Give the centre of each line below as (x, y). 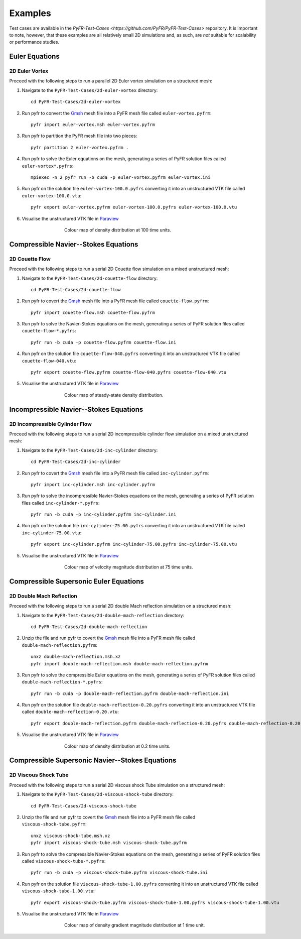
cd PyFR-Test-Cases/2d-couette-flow (76, 289)
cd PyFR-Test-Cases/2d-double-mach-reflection (89, 627)
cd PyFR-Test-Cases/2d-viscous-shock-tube (84, 806)
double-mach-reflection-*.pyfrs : (62, 682)
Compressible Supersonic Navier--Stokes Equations (93, 760)
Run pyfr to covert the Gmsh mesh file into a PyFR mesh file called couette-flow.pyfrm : (115, 301)
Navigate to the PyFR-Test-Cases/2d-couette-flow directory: (90, 278)
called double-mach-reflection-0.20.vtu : (70, 712)
